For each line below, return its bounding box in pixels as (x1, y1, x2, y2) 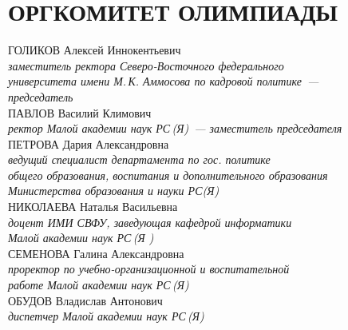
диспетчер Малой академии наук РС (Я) (8, 308, 204, 324)
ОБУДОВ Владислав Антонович (8, 292, 163, 308)
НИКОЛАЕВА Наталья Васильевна (8, 198, 178, 215)
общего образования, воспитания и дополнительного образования (8, 166, 328, 183)
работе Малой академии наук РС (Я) (8, 276, 189, 293)
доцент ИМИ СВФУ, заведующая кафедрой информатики (8, 213, 292, 230)
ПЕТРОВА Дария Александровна (8, 135, 169, 152)
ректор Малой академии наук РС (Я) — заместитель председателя (8, 120, 342, 137)
